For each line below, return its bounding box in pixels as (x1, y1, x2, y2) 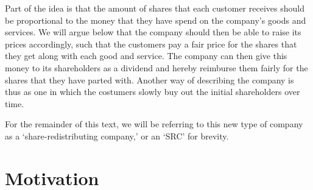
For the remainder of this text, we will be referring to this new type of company (5, 118, 303, 130)
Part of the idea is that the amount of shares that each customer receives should (5, 2, 304, 14)
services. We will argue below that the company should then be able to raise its (5, 26, 301, 38)
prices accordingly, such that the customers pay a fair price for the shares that (5, 37, 297, 50)
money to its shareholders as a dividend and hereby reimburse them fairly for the (5, 61, 308, 74)
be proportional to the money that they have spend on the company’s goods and (5, 13, 306, 26)
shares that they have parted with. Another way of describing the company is (5, 73, 294, 86)
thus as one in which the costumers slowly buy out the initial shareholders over (5, 85, 300, 98)
